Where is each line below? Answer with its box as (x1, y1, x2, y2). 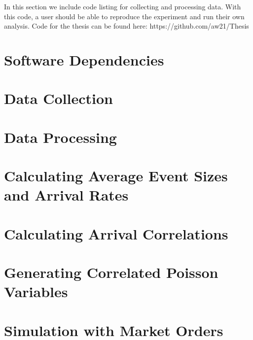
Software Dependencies (4, 49, 164, 69)
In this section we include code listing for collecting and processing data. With (4, 1, 241, 11)
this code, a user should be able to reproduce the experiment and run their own (4, 11, 245, 21)
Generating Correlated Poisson (4, 262, 218, 282)
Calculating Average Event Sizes (4, 166, 228, 186)
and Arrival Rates (4, 185, 129, 205)
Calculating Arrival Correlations (4, 223, 228, 243)
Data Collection (4, 88, 113, 108)
